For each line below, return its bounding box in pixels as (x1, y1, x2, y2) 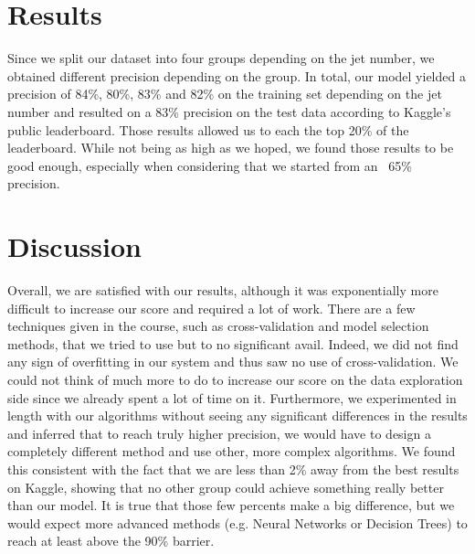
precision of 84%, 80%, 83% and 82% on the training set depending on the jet (7, 84, 442, 103)
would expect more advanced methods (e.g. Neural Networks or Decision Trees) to (7, 513, 468, 532)
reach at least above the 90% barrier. (7, 531, 215, 550)
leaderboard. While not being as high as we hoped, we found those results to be (7, 138, 454, 157)
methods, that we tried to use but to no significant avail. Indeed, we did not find (7, 334, 459, 353)
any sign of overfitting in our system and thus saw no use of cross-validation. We (7, 352, 459, 371)
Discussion (7, 228, 142, 265)
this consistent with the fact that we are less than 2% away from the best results (7, 459, 459, 478)
